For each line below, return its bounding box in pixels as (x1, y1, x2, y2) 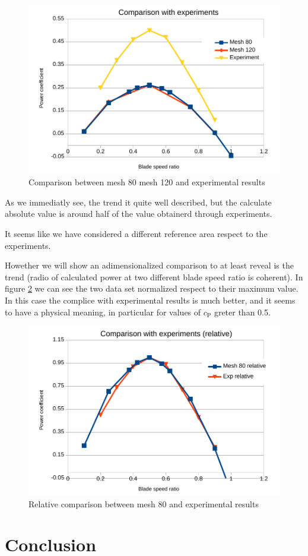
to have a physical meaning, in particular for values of (5, 305, 201, 318)
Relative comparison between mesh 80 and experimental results (28, 497, 259, 510)
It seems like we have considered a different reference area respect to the (5, 228, 268, 240)
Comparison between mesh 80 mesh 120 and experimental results (28, 176, 265, 188)
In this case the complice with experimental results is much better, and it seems (5, 294, 296, 307)
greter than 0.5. (214, 305, 271, 318)
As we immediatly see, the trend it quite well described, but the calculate (5, 195, 272, 208)
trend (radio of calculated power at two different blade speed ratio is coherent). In (5, 270, 303, 283)
